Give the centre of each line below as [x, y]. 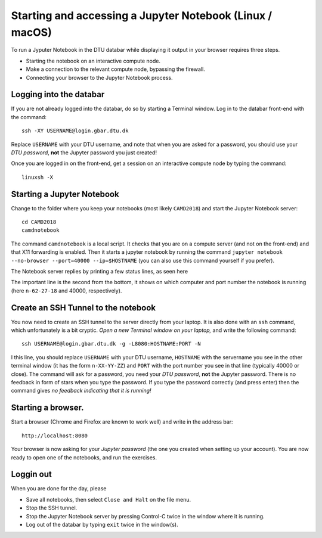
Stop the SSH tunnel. [52, 508]
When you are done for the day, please [59, 489]
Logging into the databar [58, 94]
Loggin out [31, 475]
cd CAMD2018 [39, 222]
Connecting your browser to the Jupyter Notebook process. [99, 77]
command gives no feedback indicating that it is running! [81, 391]
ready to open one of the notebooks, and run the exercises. [84, 457]
